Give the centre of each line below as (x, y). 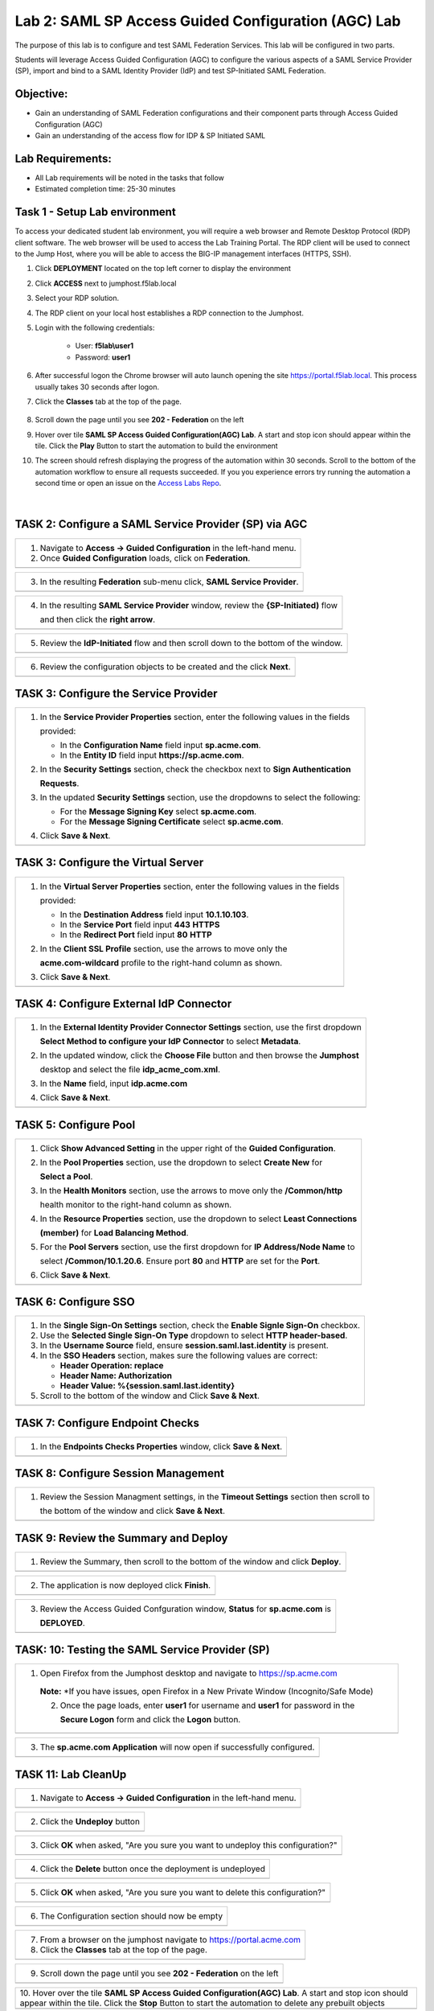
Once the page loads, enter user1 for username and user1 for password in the (207, 1705)
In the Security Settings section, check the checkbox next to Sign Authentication (195, 770)
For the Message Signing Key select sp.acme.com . (158, 812)
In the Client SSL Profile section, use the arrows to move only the (164, 948)
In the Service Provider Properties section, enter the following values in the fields (195, 718)
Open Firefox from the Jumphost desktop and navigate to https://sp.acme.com (188, 1673)
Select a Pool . (66, 1176)
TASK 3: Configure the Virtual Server (109, 863)
